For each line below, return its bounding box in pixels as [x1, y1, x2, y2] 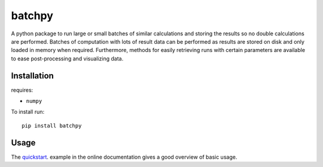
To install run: [11, 108, 45, 116]
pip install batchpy [22, 122, 82, 129]
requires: [11, 86, 33, 93]
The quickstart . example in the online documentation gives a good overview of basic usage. [11, 153, 237, 160]
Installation [11, 71, 54, 81]
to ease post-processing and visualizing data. [11, 54, 124, 62]
